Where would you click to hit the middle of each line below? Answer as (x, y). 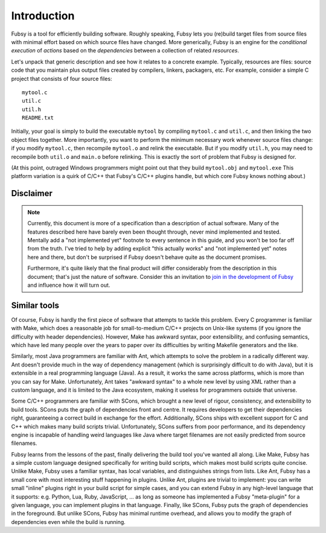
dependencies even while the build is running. (69, 522)
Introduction (43, 16)
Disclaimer (32, 193)
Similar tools (35, 305)
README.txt (38, 118)
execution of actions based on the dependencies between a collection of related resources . (125, 51)
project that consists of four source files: (62, 78)
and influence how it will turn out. (69, 285)
